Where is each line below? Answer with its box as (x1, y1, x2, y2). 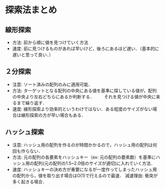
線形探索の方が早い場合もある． (21, 112, 86, 118)
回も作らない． (12, 148, 43, 154)
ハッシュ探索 (5, 128, 44, 136)
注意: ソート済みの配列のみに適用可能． (12, 81, 93, 87)
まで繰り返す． (16, 100, 47, 106)
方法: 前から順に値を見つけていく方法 (12, 40, 89, 45)
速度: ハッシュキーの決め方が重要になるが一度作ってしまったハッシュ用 (12, 166, 157, 172)
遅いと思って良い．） (12, 52, 54, 57)
